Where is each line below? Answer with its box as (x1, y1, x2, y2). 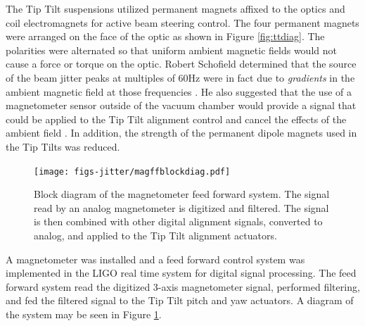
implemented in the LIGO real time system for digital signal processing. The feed (6, 265, 357, 280)
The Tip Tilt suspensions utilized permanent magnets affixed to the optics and (6, 1, 345, 15)
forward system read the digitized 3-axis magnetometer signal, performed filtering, (6, 279, 360, 294)
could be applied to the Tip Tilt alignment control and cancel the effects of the (6, 111, 347, 126)
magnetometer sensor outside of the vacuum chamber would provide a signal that (6, 98, 357, 113)
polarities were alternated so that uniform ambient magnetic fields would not (6, 42, 337, 57)
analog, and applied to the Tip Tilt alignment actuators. (34, 227, 277, 242)
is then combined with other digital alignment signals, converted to (34, 214, 323, 229)
